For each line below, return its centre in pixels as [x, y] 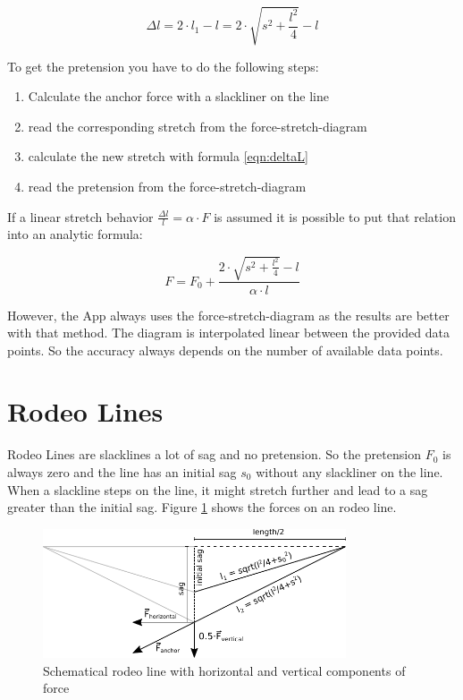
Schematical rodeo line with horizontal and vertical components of [224, 670]
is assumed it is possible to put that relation [335, 216]
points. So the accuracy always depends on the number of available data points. [225, 350]
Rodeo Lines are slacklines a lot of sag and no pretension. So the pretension [214, 454]
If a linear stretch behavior [80, 216]
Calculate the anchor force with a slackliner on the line [178, 96]
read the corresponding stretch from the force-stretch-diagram [198, 126]
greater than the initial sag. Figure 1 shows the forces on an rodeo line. [202, 507]
